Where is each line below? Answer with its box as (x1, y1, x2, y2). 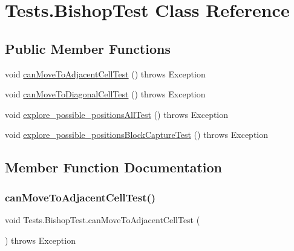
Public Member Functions (5, 39, 171, 57)
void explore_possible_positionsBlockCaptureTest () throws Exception (5, 128, 269, 141)
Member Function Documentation (5, 158, 223, 177)
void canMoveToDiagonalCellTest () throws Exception (5, 88, 206, 100)
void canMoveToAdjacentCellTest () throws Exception (5, 67, 206, 80)
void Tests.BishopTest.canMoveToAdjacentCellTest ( (5, 213, 200, 226)
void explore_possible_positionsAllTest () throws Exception (5, 108, 229, 120)
